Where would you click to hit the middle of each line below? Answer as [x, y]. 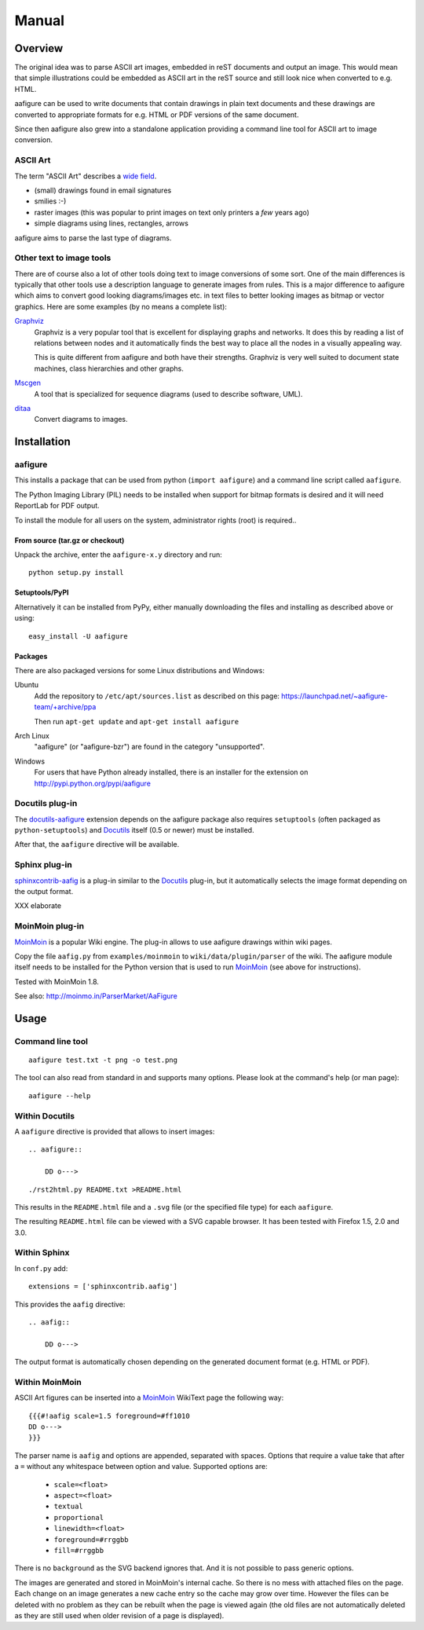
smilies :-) [50, 201]
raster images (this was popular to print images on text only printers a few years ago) [172, 212]
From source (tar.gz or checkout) [69, 540]
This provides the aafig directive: [70, 1304]
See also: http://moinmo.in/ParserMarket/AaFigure [96, 996]
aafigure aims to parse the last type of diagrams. [93, 238]
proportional [79, 1517]
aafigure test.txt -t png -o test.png [103, 1060]
